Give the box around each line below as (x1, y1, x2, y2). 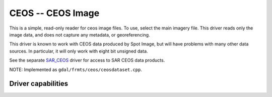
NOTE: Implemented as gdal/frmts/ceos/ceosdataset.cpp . (9, 66, 142, 72)
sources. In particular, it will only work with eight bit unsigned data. (9, 48, 148, 54)
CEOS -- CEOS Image (9, 7, 100, 18)
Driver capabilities (9, 79, 69, 88)
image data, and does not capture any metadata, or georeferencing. (9, 31, 151, 37)
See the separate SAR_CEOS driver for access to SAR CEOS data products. (9, 57, 165, 63)
